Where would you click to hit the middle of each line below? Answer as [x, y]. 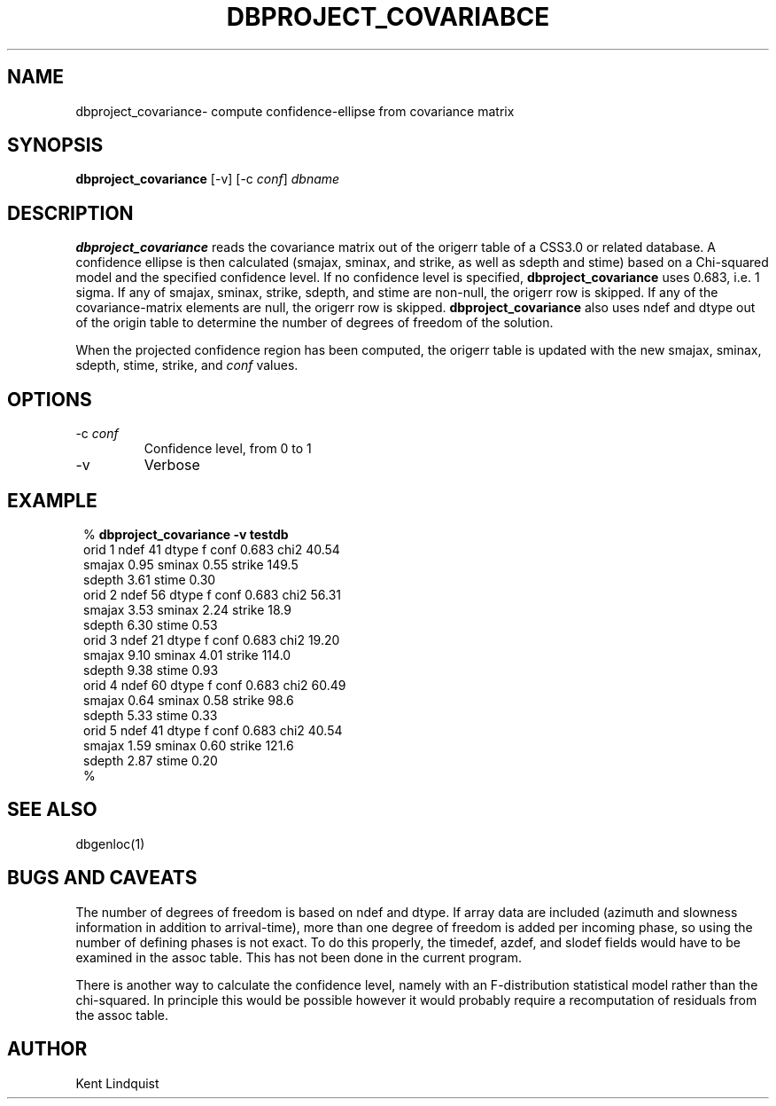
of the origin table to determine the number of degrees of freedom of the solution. [314, 323]
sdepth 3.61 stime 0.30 [150, 579]
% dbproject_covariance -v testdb [186, 534]
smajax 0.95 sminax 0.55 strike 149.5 [191, 564]
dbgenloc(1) [110, 843]
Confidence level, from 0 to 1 [228, 449]
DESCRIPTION [70, 213]
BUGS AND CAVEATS [102, 878]
